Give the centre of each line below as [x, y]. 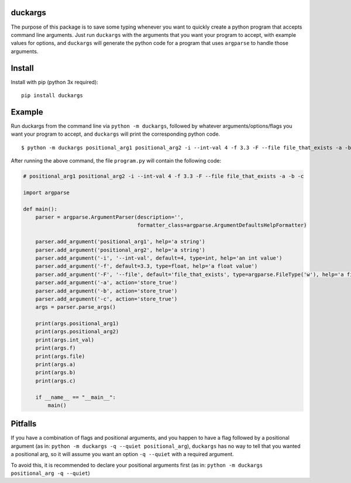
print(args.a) [56, 365]
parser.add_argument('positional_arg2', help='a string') [120, 250]
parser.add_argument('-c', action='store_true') [106, 299]
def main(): [40, 209]
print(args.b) [56, 372]
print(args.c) [56, 381]
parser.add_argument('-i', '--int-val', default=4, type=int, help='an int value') [159, 258]
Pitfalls [24, 424]
